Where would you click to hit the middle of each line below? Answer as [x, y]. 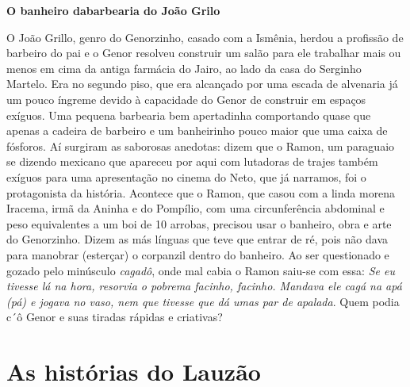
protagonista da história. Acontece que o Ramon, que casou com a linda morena [201, 192]
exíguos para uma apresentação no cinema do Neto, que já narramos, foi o [186, 176]
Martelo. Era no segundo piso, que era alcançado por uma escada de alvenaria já [202, 84]
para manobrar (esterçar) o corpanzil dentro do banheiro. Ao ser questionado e [198, 254]
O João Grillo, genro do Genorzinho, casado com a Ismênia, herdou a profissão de [205, 37]
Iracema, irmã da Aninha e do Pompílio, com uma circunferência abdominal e [195, 208]
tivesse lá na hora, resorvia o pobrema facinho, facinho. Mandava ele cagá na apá [204, 286]
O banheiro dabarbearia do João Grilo [113, 10]
